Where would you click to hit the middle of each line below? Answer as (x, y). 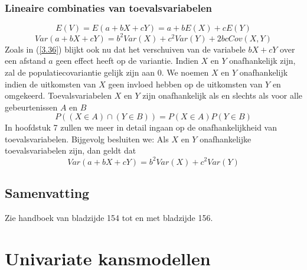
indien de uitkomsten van (50, 84)
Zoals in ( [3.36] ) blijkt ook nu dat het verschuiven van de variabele (125, 49)
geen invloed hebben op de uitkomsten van (185, 84)
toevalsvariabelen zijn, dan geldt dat (71, 150)
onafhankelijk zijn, (262, 61)
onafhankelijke (226, 139)
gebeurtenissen (31, 107)
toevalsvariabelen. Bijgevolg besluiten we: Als (87, 139)
